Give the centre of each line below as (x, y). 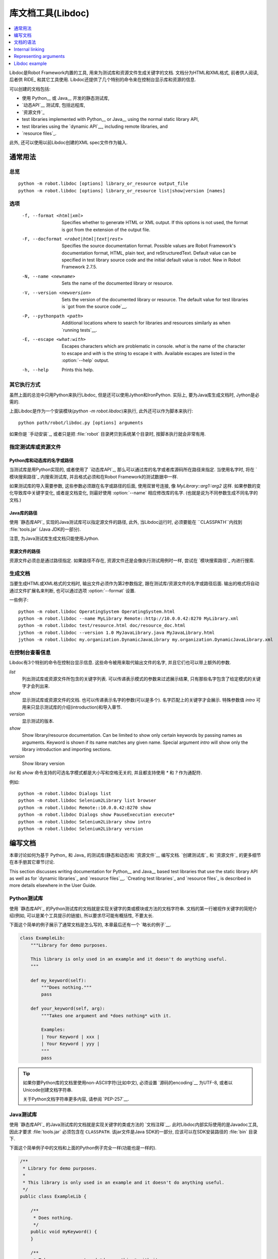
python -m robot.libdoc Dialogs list (65, 793)
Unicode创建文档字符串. (48, 1090)
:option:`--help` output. (85, 361)
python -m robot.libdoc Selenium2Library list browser (87, 800)
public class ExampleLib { (53, 1197)
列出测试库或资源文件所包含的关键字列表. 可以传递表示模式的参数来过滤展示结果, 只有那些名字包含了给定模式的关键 (141, 679)
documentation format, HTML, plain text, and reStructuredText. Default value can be (149, 253)
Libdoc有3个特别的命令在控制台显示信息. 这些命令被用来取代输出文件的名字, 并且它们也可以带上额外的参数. (120, 663)
